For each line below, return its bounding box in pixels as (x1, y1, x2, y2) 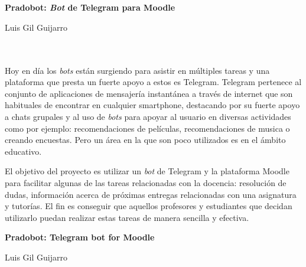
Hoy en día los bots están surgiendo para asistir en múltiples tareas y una (5, 64, 270, 76)
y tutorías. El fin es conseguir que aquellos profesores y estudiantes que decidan (5, 200, 292, 212)
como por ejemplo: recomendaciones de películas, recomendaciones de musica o (5, 122, 290, 134)
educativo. (5, 145, 42, 157)
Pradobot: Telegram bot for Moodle (5, 231, 155, 243)
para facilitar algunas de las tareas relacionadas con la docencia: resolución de (5, 176, 287, 188)
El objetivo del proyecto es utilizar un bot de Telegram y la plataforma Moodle (5, 165, 289, 177)
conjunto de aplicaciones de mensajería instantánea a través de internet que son (5, 87, 293, 99)
